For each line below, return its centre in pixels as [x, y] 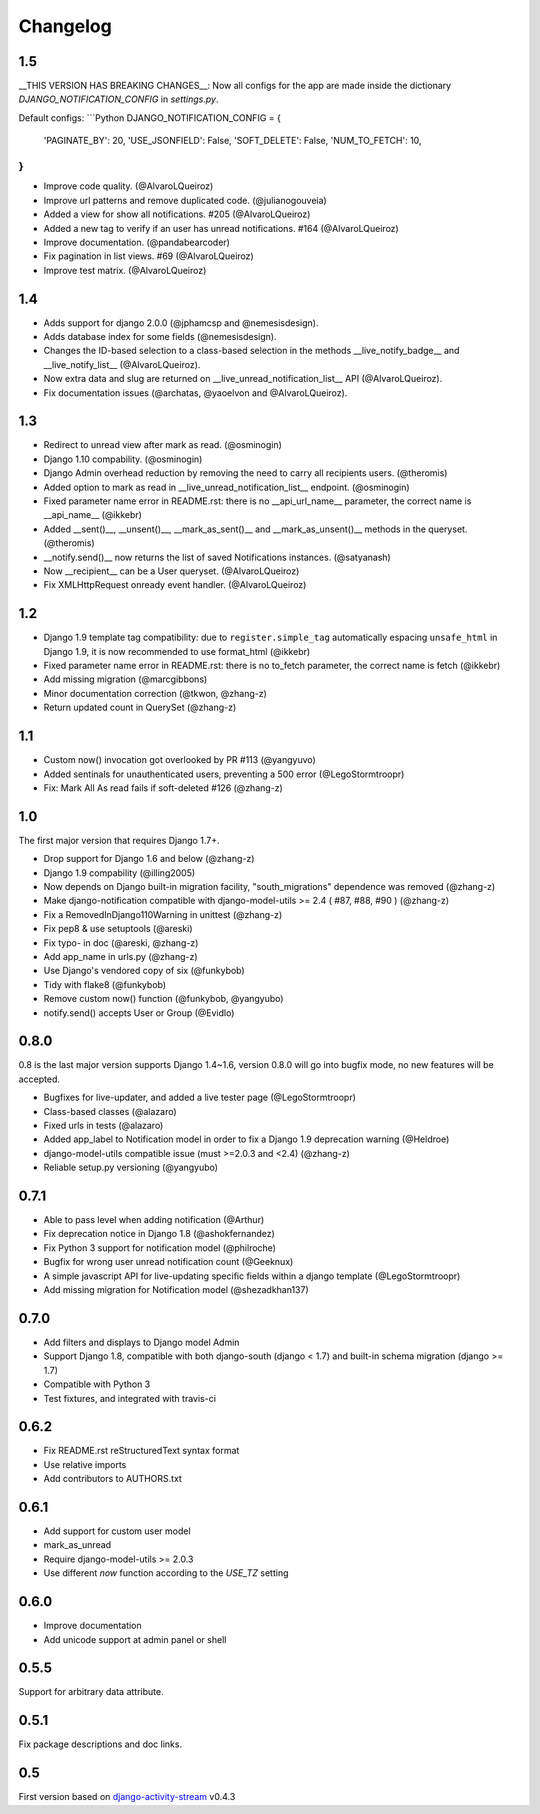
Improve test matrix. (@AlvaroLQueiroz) [125, 270]
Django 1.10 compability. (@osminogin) [123, 459]
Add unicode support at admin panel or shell [135, 1639]
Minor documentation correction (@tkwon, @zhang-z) [155, 693]
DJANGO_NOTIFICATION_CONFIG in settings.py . [118, 99]
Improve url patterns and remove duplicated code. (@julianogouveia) [185, 200]
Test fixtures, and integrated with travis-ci [130, 1398]
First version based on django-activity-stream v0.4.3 [127, 1797]
